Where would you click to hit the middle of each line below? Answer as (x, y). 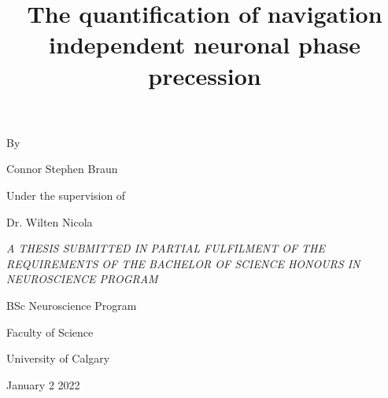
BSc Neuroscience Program (72, 305)
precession (205, 75)
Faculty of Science (50, 332)
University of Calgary (58, 358)
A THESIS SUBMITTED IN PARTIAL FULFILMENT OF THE (166, 248)
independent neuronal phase (205, 44)
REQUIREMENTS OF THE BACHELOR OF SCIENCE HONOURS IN (183, 263)
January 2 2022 (43, 384)
